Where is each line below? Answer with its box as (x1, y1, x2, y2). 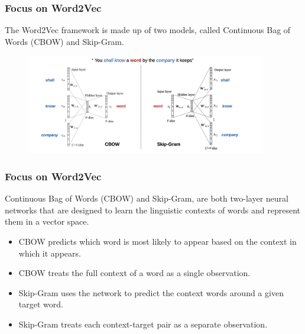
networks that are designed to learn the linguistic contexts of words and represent (5, 203, 301, 216)
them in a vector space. (5, 215, 89, 228)
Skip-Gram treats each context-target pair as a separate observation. (18, 318, 268, 330)
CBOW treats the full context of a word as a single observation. (18, 267, 251, 279)
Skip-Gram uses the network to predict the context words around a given (18, 286, 284, 299)
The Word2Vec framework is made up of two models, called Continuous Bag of (5, 24, 291, 36)
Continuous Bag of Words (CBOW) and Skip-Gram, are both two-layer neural (5, 192, 288, 205)
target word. (18, 298, 63, 310)
